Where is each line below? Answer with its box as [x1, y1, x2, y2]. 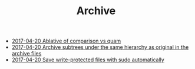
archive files [11, 50, 42, 57]
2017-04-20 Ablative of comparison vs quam [11, 37, 121, 45]
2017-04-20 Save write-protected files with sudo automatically [11, 56, 165, 63]
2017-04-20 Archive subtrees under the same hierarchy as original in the [11, 44, 189, 51]
